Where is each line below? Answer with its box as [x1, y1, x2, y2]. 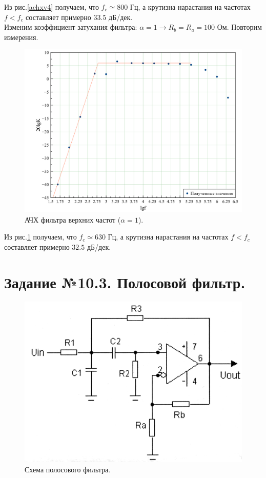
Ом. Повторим [217, 22, 262, 32]
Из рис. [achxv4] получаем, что [4, 2, 99, 12]
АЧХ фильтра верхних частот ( [25, 214, 121, 225]
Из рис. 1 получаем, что [4, 231, 77, 242]
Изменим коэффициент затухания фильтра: [4, 22, 137, 32]
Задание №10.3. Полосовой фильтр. [4, 271, 245, 292]
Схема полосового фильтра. [25, 464, 111, 474]
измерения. [4, 31, 38, 42]
